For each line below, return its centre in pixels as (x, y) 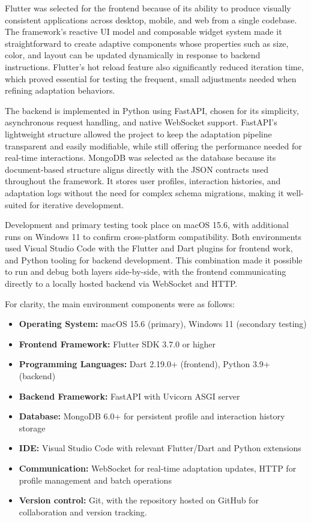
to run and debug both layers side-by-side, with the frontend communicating (146, 271)
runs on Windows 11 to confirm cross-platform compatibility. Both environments (153, 236)
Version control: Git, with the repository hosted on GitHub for (139, 500)
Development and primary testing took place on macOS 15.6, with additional (147, 225)
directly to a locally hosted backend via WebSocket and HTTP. (121, 283)
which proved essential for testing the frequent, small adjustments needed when (151, 78)
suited (16, 204)
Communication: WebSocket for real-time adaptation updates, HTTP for (158, 468)
